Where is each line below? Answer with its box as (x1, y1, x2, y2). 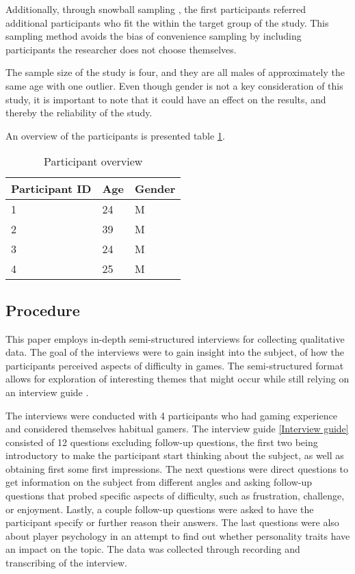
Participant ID (11, 181, 92, 197)
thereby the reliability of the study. (5, 105, 153, 120)
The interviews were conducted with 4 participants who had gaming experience (5, 408, 337, 422)
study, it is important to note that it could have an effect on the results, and (5, 92, 326, 106)
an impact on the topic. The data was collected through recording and (5, 542, 300, 556)
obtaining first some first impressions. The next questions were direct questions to (5, 461, 349, 475)
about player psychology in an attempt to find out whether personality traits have (5, 528, 350, 543)
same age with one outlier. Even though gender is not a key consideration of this (5, 78, 343, 92)
